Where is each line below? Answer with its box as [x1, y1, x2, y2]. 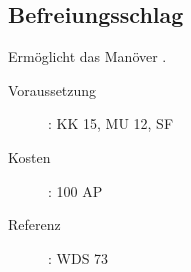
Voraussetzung [8, 79, 97, 100]
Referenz [8, 214, 61, 235]
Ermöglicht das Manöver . [8, 46, 167, 67]
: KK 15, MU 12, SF [48, 113, 174, 134]
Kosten [8, 146, 51, 167]
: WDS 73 [48, 247, 109, 268]
